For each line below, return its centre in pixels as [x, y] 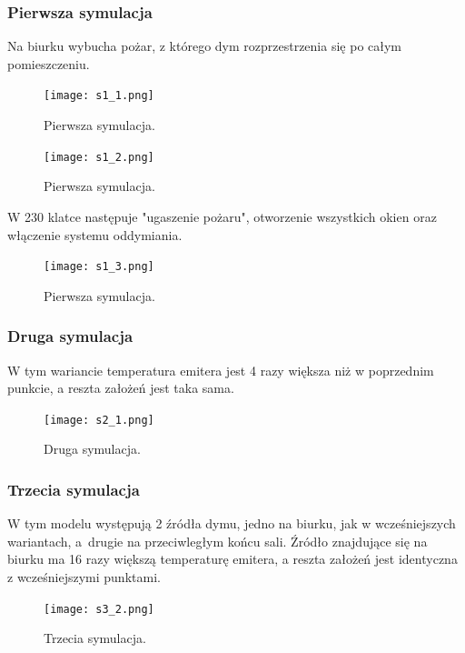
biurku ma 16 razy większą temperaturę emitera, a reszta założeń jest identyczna [232, 559]
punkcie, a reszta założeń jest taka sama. [121, 388]
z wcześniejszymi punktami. [84, 577]
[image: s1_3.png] [99, 267]
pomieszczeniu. [49, 63]
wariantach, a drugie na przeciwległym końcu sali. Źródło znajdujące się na [218, 541]
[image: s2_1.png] [99, 420]
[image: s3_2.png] [99, 609]
